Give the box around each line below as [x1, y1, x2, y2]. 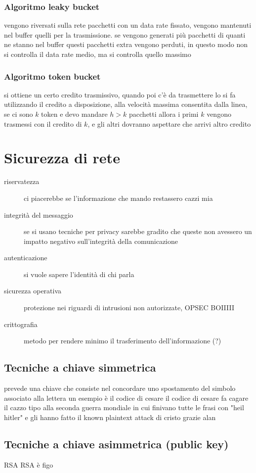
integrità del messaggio [4, 209, 73, 220]
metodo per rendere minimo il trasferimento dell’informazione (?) [24, 335, 221, 346]
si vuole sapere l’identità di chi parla [24, 269, 134, 279]
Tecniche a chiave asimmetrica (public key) [4, 436, 229, 451]
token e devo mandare [41, 109, 108, 119]
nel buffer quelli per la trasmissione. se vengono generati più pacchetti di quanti [4, 29, 246, 40]
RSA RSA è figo [4, 459, 53, 470]
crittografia [4, 319, 38, 329]
